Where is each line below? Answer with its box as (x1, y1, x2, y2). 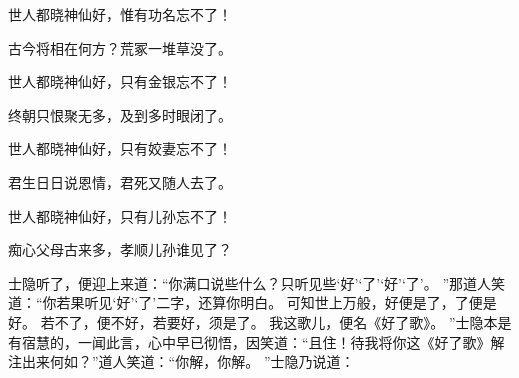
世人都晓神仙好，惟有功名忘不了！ (8, 4, 232, 24)
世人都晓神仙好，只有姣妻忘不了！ (8, 138, 232, 159)
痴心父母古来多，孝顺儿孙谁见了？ (8, 239, 232, 260)
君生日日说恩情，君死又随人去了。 (8, 171, 232, 192)
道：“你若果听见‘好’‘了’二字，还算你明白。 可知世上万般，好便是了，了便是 (8, 292, 497, 313)
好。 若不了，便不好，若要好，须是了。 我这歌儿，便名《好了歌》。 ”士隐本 (8, 311, 498, 332)
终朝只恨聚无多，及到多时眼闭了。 (8, 104, 232, 125)
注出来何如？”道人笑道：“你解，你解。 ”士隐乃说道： (8, 351, 355, 372)
